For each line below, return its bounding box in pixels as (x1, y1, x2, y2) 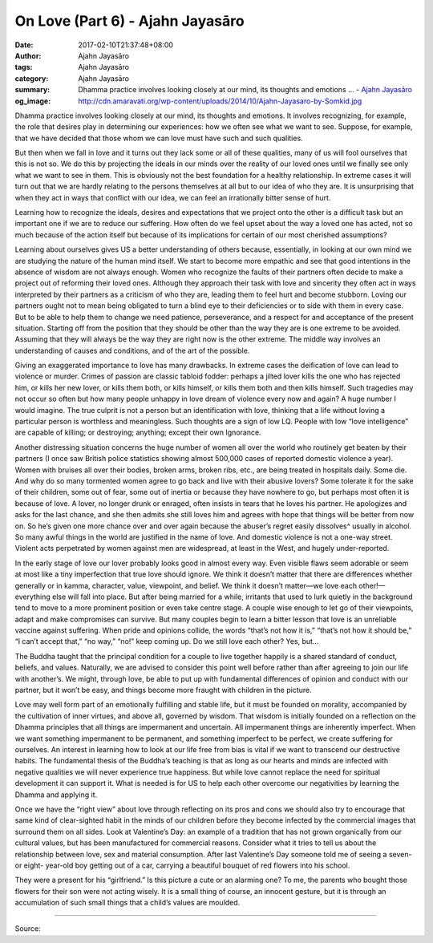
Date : (14, 40, 34, 50)
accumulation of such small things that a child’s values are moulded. (14, 898, 241, 908)
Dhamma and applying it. (14, 790, 98, 799)
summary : (14, 85, 51, 95)
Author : (14, 51, 42, 60)
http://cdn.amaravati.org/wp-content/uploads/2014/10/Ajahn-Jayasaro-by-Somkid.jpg (78, 96, 362, 106)
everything (14, 592, 51, 601)
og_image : (14, 96, 51, 106)
